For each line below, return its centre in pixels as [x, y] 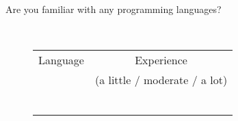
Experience [161, 60]
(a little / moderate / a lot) [161, 80]
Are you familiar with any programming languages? [114, 9]
